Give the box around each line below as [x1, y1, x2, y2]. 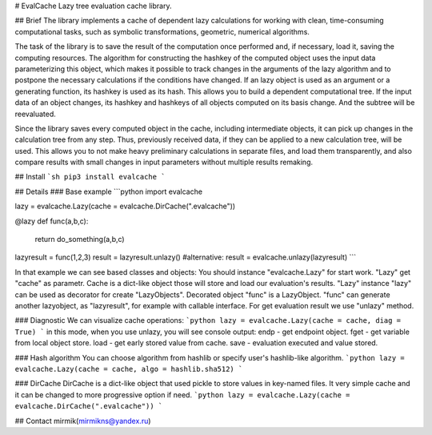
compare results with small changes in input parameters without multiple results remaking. [14, 157, 314, 167]
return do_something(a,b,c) [34, 235, 125, 244]
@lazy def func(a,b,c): [14, 216, 89, 226]
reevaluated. [14, 109, 56, 119]
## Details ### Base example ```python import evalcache [14, 187, 203, 196]
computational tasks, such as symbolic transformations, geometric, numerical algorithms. [14, 26, 310, 36]
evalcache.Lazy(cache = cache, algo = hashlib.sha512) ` [14, 365, 243, 373]
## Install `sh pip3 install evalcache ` [14, 172, 166, 182]
